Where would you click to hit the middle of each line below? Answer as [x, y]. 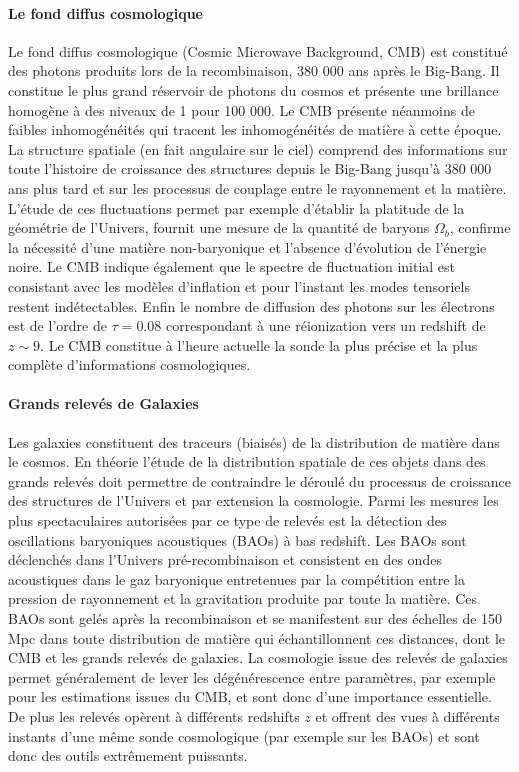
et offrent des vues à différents [407, 716]
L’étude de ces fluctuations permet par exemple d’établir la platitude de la [236, 207]
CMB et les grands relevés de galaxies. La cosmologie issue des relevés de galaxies [258, 657]
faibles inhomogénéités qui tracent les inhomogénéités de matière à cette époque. [255, 129]
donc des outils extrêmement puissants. [128, 755]
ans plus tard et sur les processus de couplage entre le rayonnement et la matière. [257, 187]
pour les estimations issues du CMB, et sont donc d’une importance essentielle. [250, 696]
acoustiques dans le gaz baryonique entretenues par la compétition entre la [237, 578]
